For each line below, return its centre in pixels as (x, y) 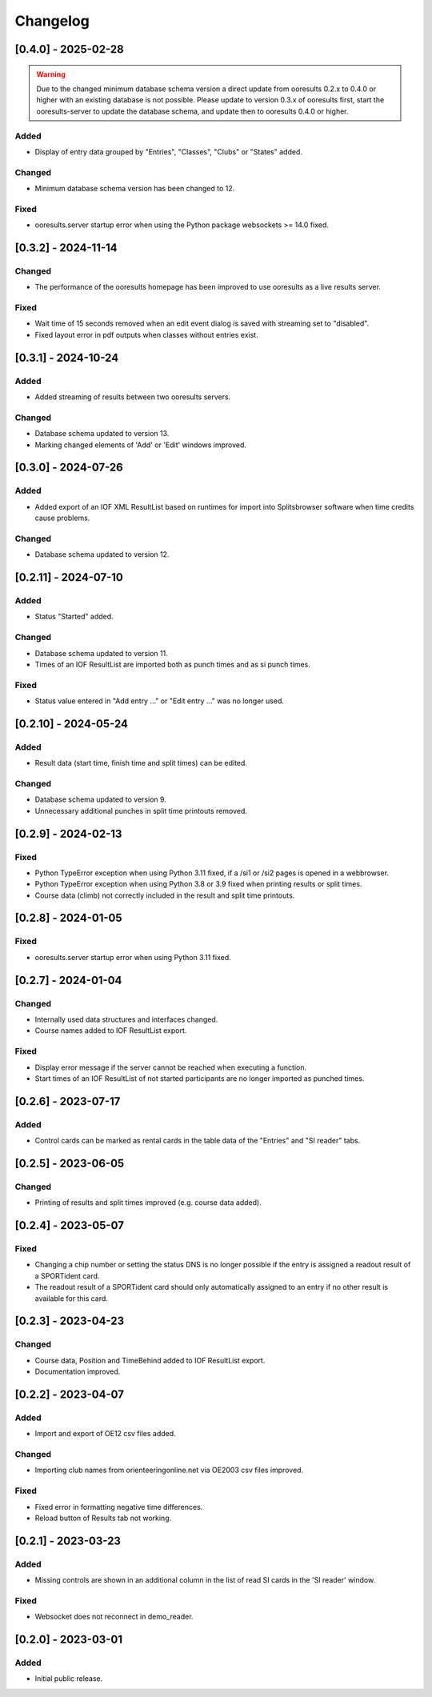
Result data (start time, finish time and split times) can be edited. (141, 763)
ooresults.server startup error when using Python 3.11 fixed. (133, 957)
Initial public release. (69, 1679)
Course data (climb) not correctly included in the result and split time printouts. (165, 895)
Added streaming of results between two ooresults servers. (133, 397)
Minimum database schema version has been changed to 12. (135, 189)
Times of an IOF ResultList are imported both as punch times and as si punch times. (173, 664)
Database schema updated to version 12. (102, 554)
